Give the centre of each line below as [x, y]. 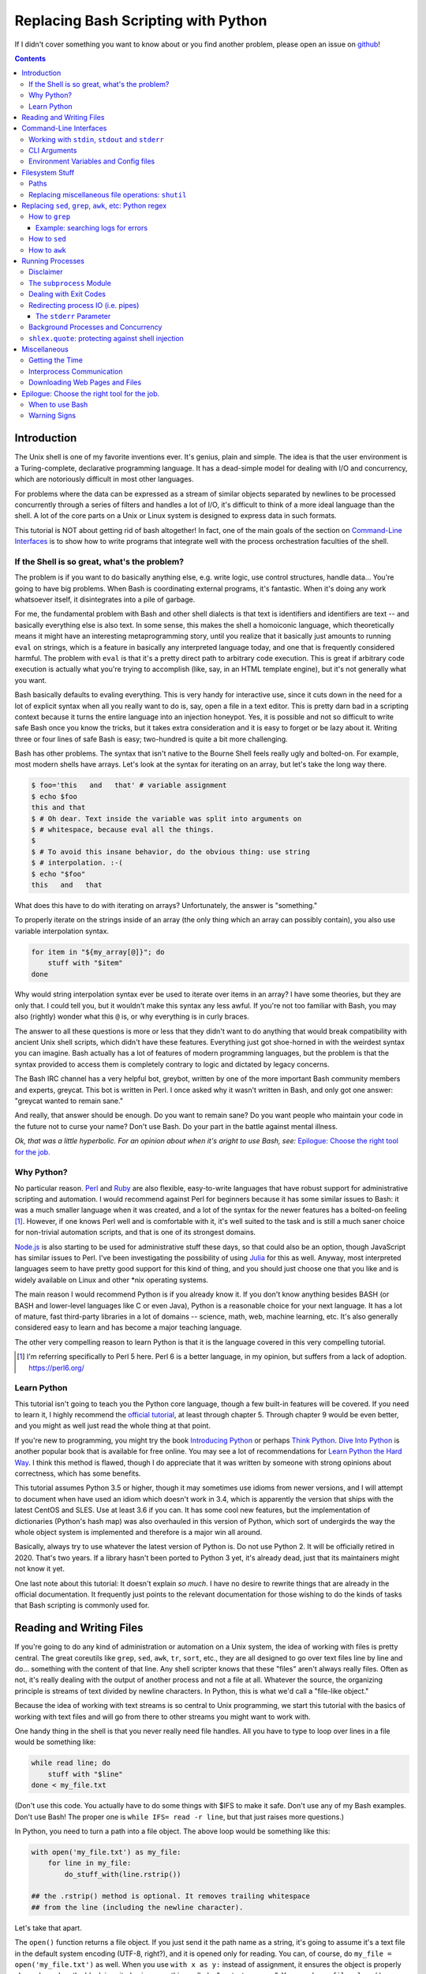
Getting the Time [56, 360]
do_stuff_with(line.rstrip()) [123, 1874]
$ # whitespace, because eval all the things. [123, 830]
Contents [30, 58]
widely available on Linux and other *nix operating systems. [112, 1280]
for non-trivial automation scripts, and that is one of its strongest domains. [135, 1233]
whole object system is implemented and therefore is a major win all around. [138, 1532]
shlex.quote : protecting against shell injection [106, 338]
